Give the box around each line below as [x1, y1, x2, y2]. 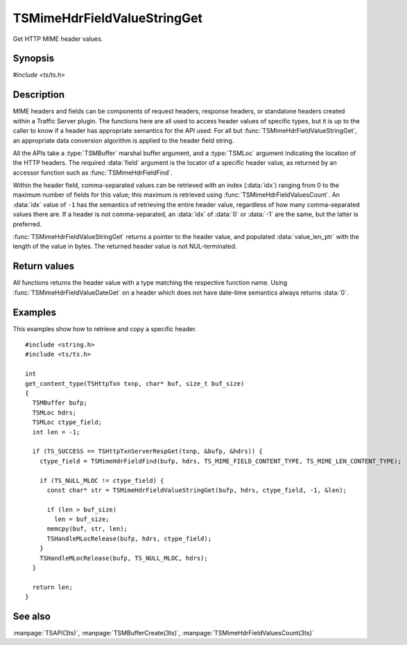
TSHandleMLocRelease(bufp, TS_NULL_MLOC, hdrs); [39, 554, 208, 562]
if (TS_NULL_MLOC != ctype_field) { [39, 477, 164, 484]
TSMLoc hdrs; [32, 409, 77, 416]
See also [12, 610, 51, 622]
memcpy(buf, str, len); [46, 525, 128, 533]
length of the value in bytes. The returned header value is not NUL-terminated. [12, 242, 237, 251]
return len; [32, 583, 73, 591]
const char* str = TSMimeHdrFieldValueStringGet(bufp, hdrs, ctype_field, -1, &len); [46, 486, 347, 494]
